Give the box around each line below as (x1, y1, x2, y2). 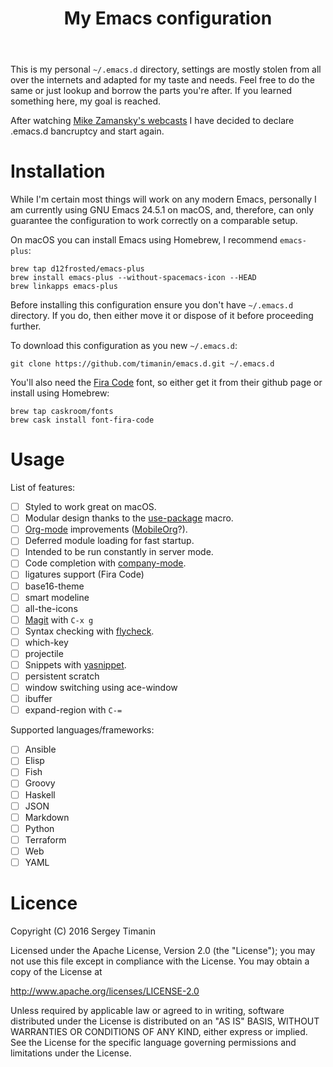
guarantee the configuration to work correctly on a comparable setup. (10, 215, 298, 227)
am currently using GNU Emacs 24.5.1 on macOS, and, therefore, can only (10, 204, 315, 216)
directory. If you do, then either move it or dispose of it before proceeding (10, 310, 314, 322)
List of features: (10, 482, 76, 494)
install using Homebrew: (10, 387, 110, 399)
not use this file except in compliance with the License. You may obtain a (10, 955, 310, 967)
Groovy (24, 777, 56, 789)
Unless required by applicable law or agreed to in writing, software (10, 1004, 285, 1016)
